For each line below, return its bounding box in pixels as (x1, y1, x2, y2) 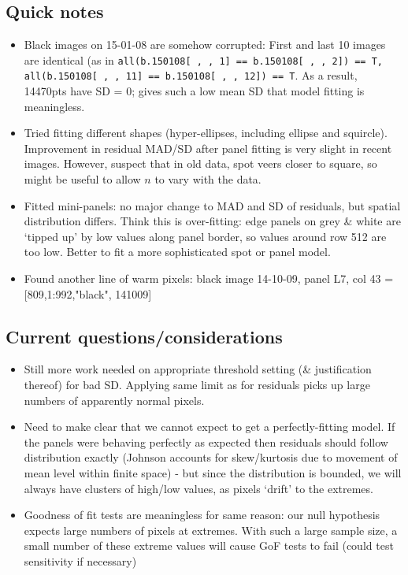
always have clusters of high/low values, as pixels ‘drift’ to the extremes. (24, 480, 373, 496)
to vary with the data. (154, 171, 261, 187)
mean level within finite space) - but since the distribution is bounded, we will (24, 465, 402, 480)
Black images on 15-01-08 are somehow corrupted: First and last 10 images (24, 36, 386, 53)
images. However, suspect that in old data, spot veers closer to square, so (24, 155, 377, 172)
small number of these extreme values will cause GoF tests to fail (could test (24, 537, 394, 554)
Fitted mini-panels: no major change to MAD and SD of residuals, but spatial (24, 197, 401, 213)
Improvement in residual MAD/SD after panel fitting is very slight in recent (24, 139, 392, 156)
